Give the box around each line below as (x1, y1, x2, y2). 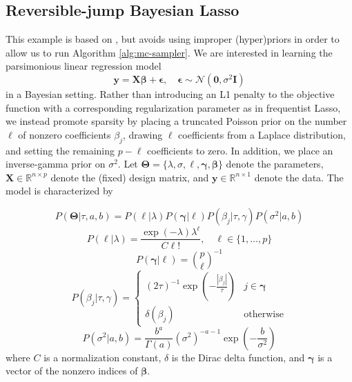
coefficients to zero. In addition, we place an (147, 143, 333, 157)
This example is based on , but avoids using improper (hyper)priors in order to (6, 32, 340, 46)
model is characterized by (6, 183, 113, 198)
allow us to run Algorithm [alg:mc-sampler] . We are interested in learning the (6, 45, 333, 59)
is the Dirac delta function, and (171, 350, 305, 364)
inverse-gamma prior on (6, 157, 106, 171)
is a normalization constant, (43, 350, 162, 364)
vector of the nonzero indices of (6, 363, 138, 378)
